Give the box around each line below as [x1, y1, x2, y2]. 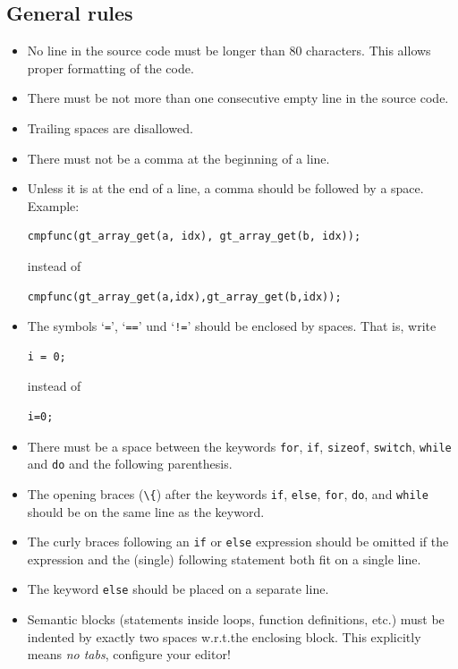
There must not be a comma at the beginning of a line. [27, 148, 330, 167]
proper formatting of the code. [27, 58, 194, 77]
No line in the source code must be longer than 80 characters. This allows [27, 41, 431, 60]
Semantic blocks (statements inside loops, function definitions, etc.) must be [27, 610, 445, 629]
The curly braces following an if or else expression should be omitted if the [27, 532, 449, 551]
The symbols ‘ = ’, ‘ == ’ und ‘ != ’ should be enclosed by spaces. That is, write [27, 317, 437, 335]
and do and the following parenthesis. [27, 454, 233, 473]
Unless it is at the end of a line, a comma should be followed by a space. [27, 179, 424, 198]
